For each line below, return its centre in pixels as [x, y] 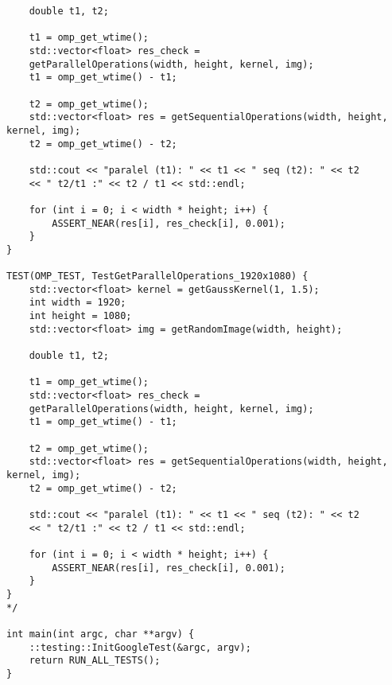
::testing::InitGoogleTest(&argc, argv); [140, 647]
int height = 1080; [80, 316]
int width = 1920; [78, 303]
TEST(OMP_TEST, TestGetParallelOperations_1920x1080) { [157, 276]
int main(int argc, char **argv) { [101, 634]
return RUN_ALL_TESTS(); [95, 661]
